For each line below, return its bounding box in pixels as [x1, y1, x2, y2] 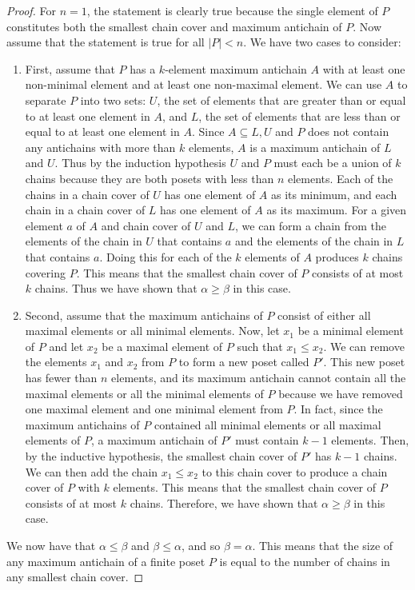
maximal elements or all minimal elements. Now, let [25, 322, 280, 339]
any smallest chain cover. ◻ [6, 568, 144, 585]
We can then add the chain [25, 463, 158, 480]
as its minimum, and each [271, 185, 397, 202]
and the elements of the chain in [234, 233, 393, 249]
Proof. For [6, 2, 57, 18]
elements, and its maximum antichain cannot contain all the [111, 369, 406, 386]
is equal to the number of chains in [219, 552, 390, 569]
